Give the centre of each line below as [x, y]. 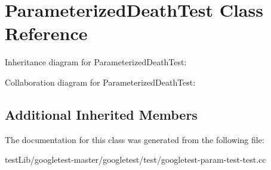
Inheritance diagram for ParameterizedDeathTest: [96, 62]
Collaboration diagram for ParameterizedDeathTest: [100, 82]
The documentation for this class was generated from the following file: [135, 139]
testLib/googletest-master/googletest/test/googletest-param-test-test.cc [135, 160]
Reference [46, 33]
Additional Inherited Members [101, 114]
